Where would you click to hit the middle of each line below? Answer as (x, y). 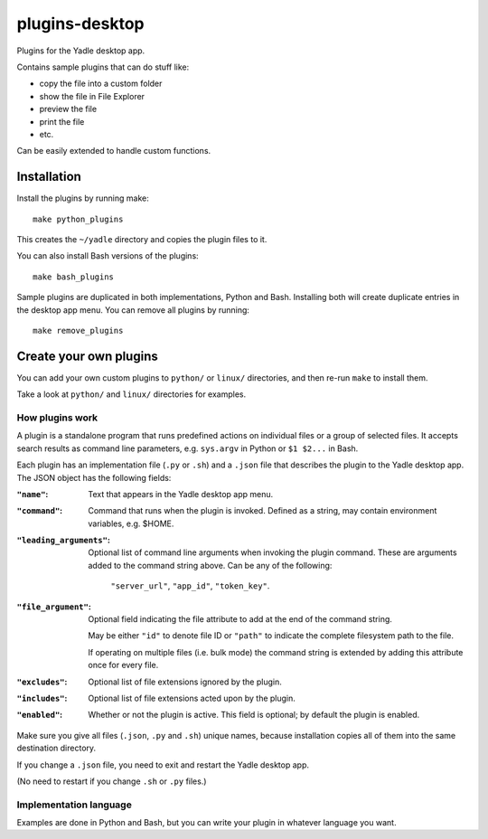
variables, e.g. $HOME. (131, 523)
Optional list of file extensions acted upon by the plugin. (192, 698)
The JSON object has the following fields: (94, 477)
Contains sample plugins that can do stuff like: (103, 67)
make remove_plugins (78, 330)
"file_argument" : (54, 607)
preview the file (68, 109)
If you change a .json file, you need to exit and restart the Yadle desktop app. (163, 765)
